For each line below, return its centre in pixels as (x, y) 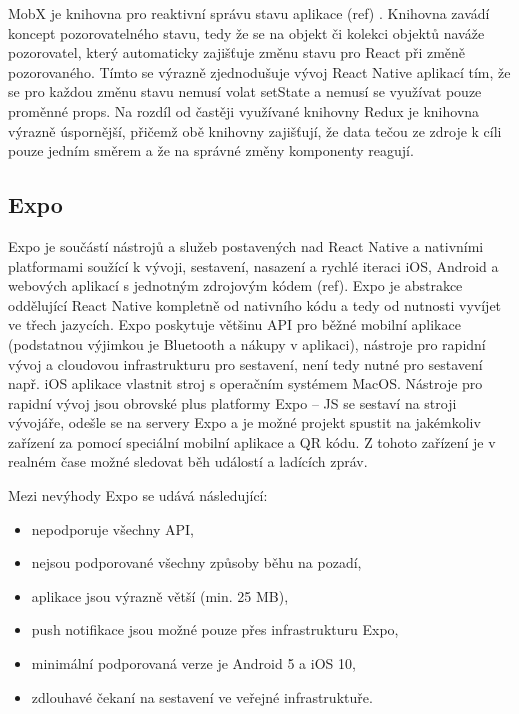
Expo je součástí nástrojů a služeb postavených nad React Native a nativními (246, 245)
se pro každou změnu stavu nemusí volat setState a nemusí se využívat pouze (245, 91)
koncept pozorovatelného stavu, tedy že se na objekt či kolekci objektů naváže (246, 32)
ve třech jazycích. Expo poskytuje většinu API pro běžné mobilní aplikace (234, 324)
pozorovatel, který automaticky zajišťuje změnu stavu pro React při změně (237, 52)
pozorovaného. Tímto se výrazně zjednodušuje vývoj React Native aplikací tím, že (259, 71)
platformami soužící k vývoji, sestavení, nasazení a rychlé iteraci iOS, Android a (253, 265)
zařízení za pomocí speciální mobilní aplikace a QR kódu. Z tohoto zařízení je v (252, 441)
